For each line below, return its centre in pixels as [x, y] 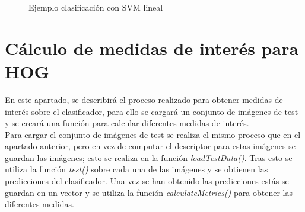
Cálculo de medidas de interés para [152, 48]
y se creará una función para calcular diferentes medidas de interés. [127, 123]
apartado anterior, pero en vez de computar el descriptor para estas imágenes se [150, 146]
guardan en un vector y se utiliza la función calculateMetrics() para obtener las [149, 192]
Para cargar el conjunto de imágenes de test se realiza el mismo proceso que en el [153, 134]
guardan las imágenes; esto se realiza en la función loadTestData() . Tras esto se [149, 157]
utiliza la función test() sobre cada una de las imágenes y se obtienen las [136, 169]
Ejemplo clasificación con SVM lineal [96, 7]
